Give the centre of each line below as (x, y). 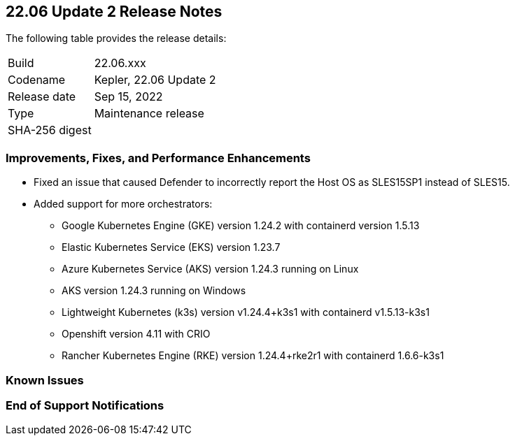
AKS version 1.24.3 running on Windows (154, 291)
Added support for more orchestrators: (123, 204)
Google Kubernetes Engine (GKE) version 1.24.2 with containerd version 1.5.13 (241, 226)
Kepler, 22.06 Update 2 (155, 80)
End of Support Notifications (85, 405)
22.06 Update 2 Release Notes (114, 12)
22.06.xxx (120, 63)
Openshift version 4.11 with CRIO (136, 334)
